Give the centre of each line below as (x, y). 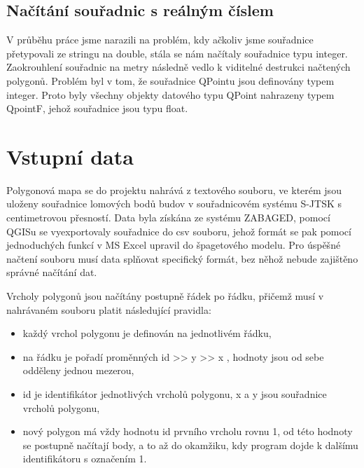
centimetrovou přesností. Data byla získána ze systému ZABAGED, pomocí (168, 218)
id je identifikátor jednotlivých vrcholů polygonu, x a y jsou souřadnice (175, 394)
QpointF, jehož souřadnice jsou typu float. (97, 108)
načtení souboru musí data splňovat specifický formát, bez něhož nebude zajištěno (182, 258)
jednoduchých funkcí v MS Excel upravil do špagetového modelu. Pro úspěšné (174, 245)
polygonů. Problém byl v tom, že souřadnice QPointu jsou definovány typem (170, 80)
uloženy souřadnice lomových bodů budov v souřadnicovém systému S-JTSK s (174, 204)
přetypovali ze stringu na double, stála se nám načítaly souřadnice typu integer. (177, 53)
